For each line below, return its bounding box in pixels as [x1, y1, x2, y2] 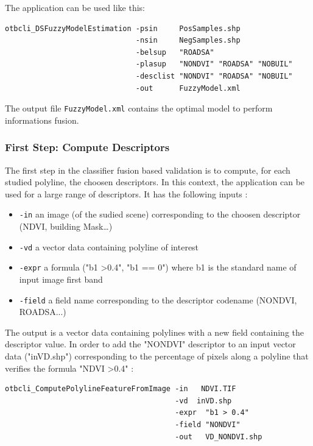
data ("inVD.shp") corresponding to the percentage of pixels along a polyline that [5, 350, 309, 362]
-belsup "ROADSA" [135, 48, 214, 57]
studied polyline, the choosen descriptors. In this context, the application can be [5, 175, 305, 188]
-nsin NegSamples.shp [135, 36, 241, 45]
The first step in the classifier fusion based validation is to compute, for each [5, 163, 290, 176]
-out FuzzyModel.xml [135, 83, 241, 93]
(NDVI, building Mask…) [19, 220, 113, 233]
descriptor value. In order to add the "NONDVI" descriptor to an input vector [5, 338, 296, 350]
